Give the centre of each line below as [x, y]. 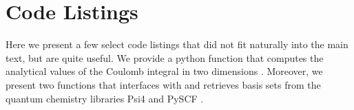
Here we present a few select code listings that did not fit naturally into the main [177, 44]
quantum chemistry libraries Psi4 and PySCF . [105, 98]
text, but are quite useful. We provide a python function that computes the [165, 57]
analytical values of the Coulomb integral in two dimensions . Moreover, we [164, 71]
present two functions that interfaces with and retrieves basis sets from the [163, 84]
